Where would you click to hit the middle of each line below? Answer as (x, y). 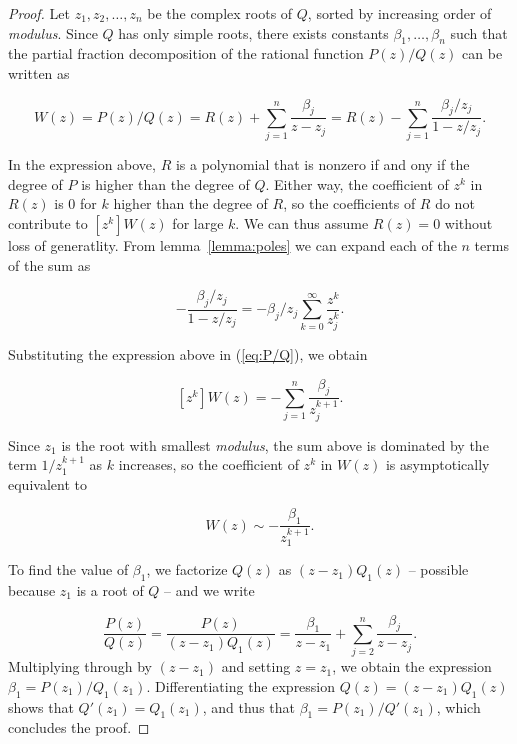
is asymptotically (437, 464)
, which (458, 706)
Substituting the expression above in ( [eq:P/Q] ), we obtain (188, 354)
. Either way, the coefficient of (357, 183)
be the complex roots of (220, 13)
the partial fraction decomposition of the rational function (186, 53)
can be (482, 53)
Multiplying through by (80, 666)
